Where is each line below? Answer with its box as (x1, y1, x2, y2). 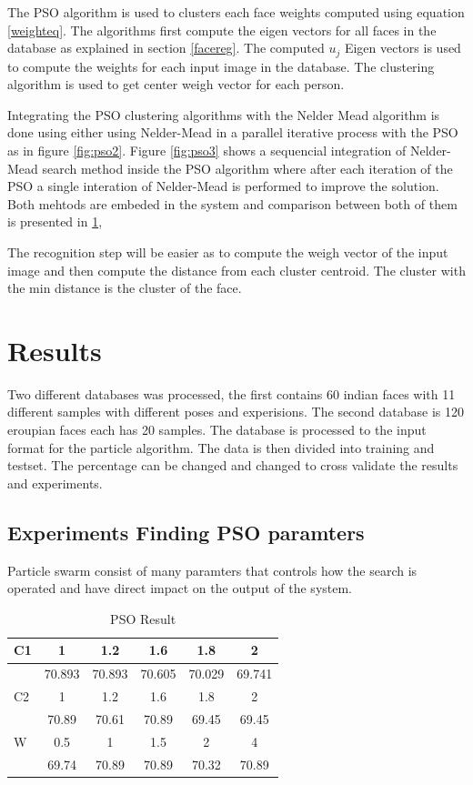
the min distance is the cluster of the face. (7, 278, 242, 297)
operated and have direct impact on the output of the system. (7, 579, 353, 598)
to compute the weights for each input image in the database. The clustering (7, 56, 435, 75)
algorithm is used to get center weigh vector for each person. (7, 75, 345, 94)
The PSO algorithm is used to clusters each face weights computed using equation (7, 3, 465, 21)
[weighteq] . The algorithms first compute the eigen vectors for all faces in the (7, 20, 437, 39)
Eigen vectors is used (344, 38, 461, 57)
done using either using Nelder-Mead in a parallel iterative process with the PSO (7, 123, 458, 142)
